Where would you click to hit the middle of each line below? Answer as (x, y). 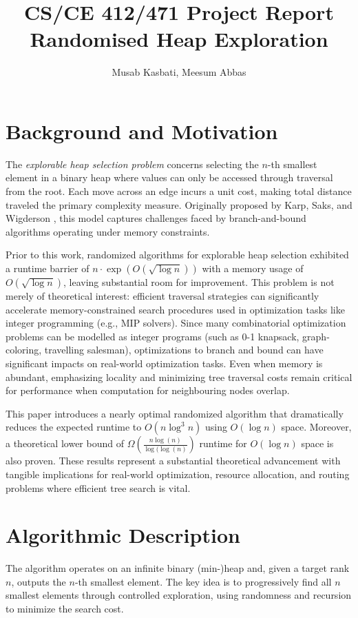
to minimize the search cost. (65, 609)
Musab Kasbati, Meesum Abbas (179, 72)
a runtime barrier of (48, 268)
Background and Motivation (142, 131)
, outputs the (39, 581)
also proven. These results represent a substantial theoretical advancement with (173, 461)
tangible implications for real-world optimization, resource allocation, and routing (178, 474)
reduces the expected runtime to (74, 427)
